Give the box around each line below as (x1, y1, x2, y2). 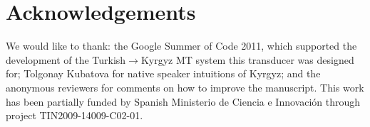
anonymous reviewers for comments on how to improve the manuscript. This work (6, 79, 364, 94)
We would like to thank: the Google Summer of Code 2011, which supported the (6, 38, 357, 53)
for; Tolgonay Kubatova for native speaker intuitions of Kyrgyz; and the (6, 66, 321, 81)
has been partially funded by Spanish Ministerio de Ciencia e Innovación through (6, 94, 361, 109)
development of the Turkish (6, 52, 126, 67)
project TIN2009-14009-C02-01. (6, 108, 143, 123)
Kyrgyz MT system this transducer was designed (140, 52, 354, 67)
